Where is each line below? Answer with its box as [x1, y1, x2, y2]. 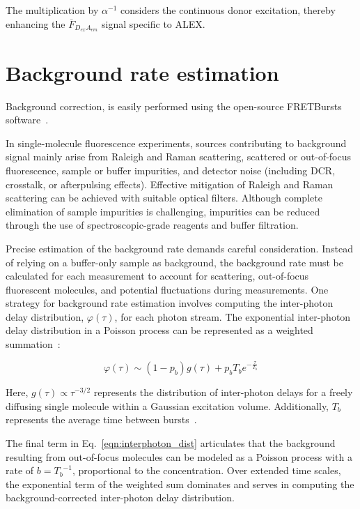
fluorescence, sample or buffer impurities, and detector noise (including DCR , [6, 162, 336, 177]
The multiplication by [6, 3, 99, 17]
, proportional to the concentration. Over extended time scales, [72, 463, 341, 478]
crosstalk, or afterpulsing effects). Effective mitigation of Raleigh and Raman [6, 176, 334, 191]
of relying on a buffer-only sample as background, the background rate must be [6, 254, 344, 269]
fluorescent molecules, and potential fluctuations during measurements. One [6, 282, 329, 296]
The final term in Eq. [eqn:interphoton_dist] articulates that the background [6, 435, 336, 450]
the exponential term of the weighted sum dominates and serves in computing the [6, 476, 354, 491]
